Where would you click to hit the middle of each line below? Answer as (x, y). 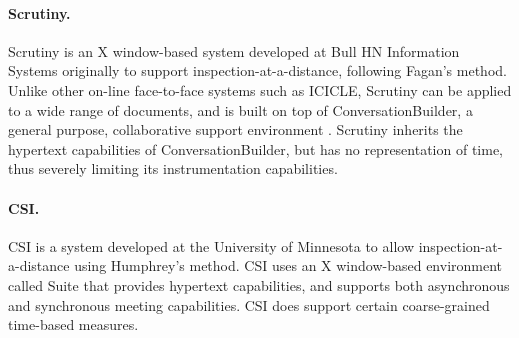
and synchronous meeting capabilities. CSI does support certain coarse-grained (249, 304)
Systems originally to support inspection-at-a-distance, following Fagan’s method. (257, 70)
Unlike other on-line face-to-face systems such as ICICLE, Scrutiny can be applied (260, 89)
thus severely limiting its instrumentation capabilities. (173, 168)
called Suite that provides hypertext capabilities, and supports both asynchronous (259, 284)
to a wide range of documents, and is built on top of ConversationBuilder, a (240, 109)
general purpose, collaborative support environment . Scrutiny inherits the (235, 129)
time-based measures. (73, 324)
